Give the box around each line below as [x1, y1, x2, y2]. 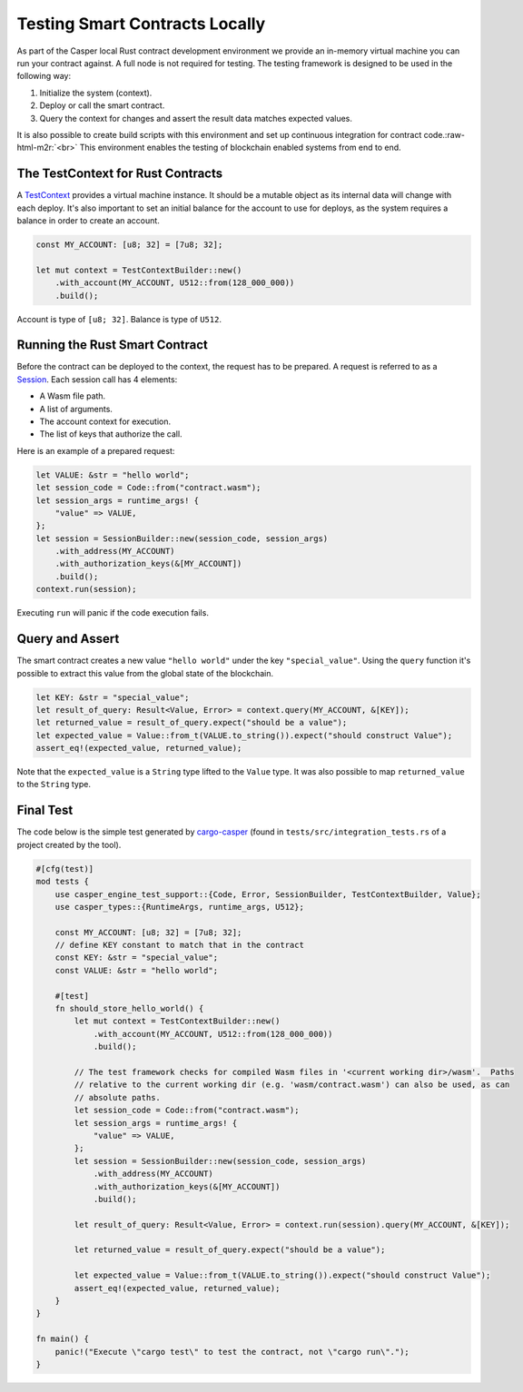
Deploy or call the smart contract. [39, 100, 165, 111]
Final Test [16, 803, 74, 818]
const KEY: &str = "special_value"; [54, 953, 218, 963]
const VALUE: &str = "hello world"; [54, 965, 218, 975]
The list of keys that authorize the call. [39, 429, 183, 439]
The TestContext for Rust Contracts [16, 166, 223, 182]
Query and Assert [16, 631, 120, 647]
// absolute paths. [74, 1092, 161, 1102]
